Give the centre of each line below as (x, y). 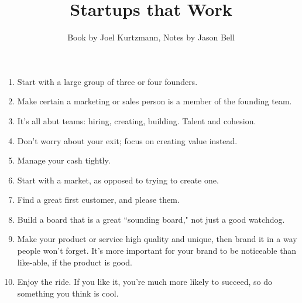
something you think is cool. (68, 293)
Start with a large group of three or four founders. (107, 81)
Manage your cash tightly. (64, 160)
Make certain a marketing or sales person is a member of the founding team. (155, 101)
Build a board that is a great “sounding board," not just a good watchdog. (151, 219)
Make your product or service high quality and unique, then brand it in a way (157, 239)
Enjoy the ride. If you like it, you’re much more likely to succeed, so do (145, 282)
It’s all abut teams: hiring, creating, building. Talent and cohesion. (137, 120)
